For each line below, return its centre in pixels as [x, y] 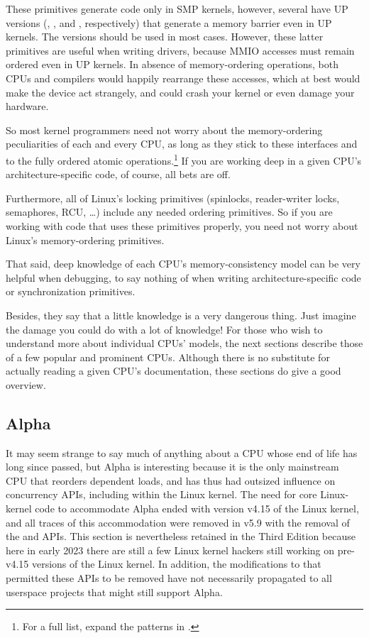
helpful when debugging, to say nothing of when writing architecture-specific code [183, 277]
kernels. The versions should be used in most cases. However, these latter [165, 37]
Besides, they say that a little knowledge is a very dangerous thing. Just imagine [181, 315]
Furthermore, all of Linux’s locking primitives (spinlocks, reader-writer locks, [173, 198]
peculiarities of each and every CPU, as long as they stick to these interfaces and [182, 144]
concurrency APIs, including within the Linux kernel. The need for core [161, 494]
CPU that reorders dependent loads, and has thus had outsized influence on [171, 480]
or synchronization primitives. [71, 291]
